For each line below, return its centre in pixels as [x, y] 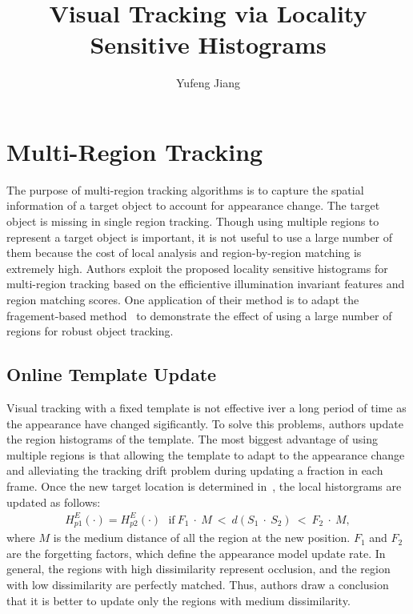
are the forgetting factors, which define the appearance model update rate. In [196, 553]
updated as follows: [54, 502]
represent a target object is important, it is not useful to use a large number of [200, 237]
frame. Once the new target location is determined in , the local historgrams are [204, 486]
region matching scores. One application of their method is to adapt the [183, 299]
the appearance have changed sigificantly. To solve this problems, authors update [205, 423]
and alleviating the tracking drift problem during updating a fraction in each [195, 470]
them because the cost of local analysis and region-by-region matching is [184, 253]
